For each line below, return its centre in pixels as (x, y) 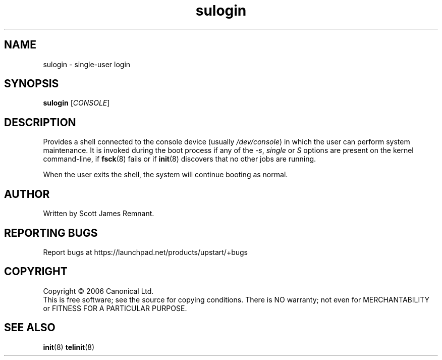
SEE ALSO (30, 328)
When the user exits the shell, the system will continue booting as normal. (165, 175)
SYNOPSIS (32, 84)
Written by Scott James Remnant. (99, 214)
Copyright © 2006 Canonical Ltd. (98, 291)
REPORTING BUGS (51, 233)
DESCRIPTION (40, 122)
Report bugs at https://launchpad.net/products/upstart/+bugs (145, 252)
